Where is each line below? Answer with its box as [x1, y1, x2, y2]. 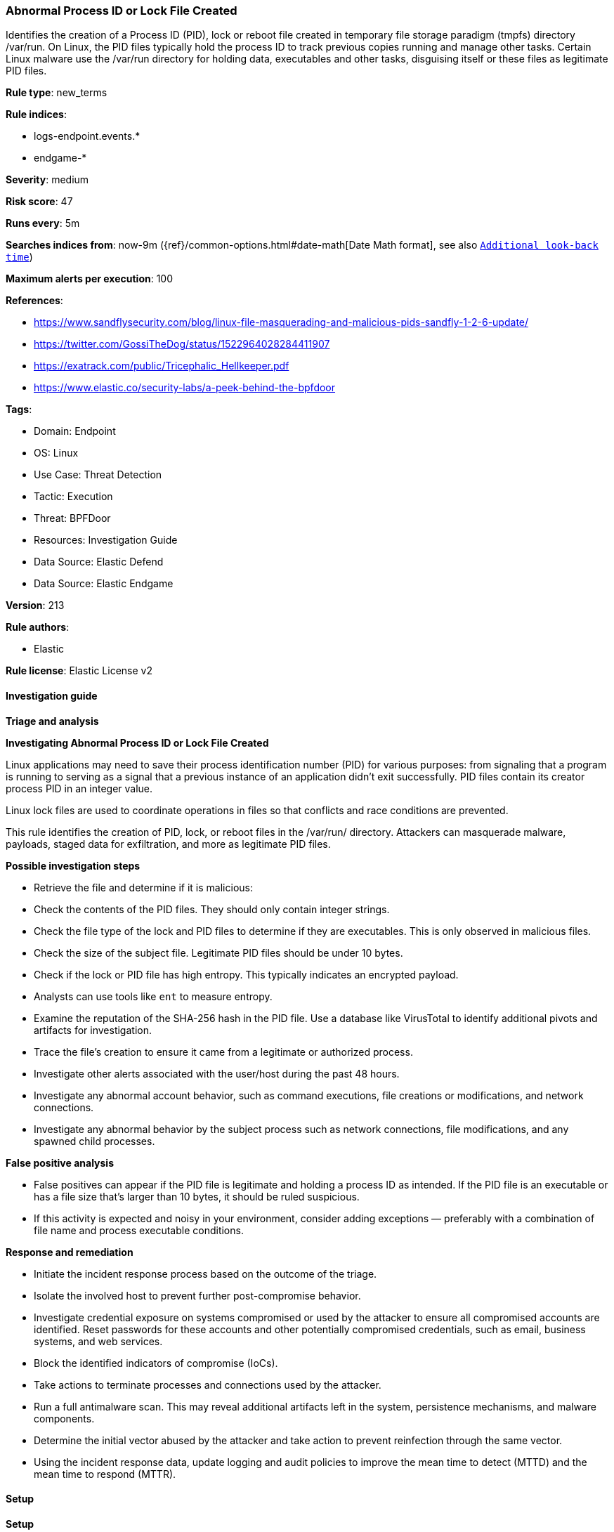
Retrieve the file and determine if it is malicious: [34, 881, 253, 893]
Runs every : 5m [6, 217, 80, 230]
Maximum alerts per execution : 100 [6, 273, 174, 285]
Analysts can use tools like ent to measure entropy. [34, 990, 273, 1002]
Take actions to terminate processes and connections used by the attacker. [34, 1378, 381, 1391]
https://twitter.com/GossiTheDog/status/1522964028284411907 [34, 338, 330, 351]
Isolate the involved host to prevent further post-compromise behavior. [34, 1289, 361, 1302]
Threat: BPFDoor [34, 512, 111, 525]
